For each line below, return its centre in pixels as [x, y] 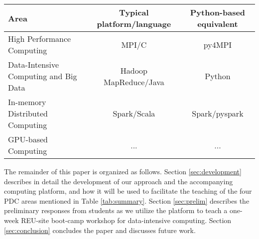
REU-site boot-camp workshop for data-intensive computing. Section [126, 220]
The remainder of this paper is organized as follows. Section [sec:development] [123, 171]
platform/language [134, 24]
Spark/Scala [134, 113]
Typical [134, 12]
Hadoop [134, 70]
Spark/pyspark [218, 113]
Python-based [218, 12]
